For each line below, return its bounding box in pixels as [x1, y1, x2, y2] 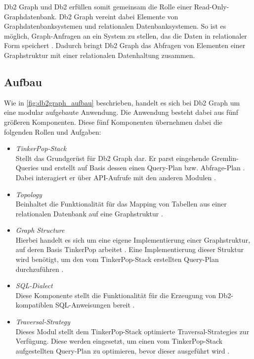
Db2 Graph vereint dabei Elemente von [59, 11, 178, 21]
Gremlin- [212, 153, 239, 163]
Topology [15, 189, 42, 199]
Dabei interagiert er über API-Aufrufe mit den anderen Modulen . [15, 172, 216, 182]
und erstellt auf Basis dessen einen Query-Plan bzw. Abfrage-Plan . [41, 162, 245, 173]
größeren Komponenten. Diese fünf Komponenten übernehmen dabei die [4, 116, 222, 127]
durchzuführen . [15, 263, 64, 274]
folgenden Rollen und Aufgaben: [4, 126, 101, 137]
